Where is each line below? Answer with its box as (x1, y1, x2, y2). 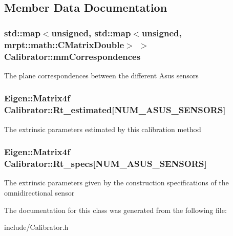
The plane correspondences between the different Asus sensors (4, 70, 199, 80)
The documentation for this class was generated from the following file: (4, 204, 227, 215)
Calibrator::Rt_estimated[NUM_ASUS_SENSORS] (4, 103, 226, 116)
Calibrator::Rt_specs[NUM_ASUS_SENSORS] (4, 157, 207, 170)
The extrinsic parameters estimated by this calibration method (4, 123, 201, 134)
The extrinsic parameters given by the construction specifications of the (4, 177, 229, 188)
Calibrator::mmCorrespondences (4, 50, 141, 62)
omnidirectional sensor (4, 187, 75, 198)
